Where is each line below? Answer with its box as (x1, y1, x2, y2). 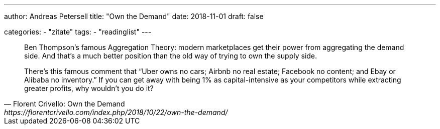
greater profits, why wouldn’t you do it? (24, 84, 154, 92)
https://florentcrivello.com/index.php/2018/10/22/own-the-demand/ (4, 108, 228, 116)
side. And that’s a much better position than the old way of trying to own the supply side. (24, 51, 317, 60)
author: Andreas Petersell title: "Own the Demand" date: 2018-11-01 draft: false (4, 12, 264, 20)
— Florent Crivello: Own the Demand (4, 99, 125, 108)
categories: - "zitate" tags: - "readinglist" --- (4, 27, 152, 36)
